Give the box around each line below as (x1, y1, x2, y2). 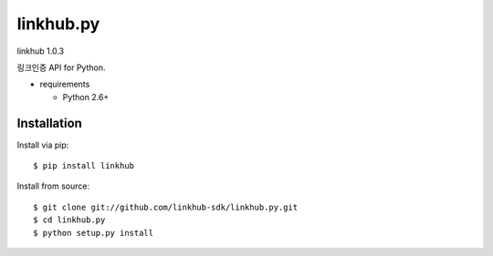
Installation (16, 115, 82, 131)
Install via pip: (16, 139, 69, 150)
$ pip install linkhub (33, 160, 135, 171)
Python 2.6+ (62, 91, 110, 102)
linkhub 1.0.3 (16, 46, 64, 56)
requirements (39, 78, 90, 90)
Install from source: (16, 180, 90, 191)
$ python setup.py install (33, 228, 154, 238)
